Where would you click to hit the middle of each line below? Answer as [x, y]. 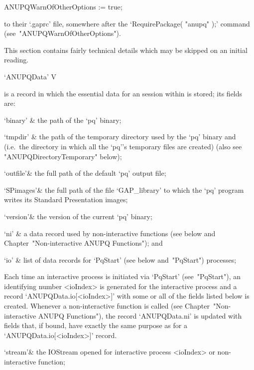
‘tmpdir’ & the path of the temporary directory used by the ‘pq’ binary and [120, 137]
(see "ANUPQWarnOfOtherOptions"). [63, 33]
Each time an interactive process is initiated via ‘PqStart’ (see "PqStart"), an [123, 276]
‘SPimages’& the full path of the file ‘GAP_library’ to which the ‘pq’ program [124, 189]
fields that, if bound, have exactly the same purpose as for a [96, 325]
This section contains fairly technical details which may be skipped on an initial [126, 50]
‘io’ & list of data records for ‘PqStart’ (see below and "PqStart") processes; [120, 259]
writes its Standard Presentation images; [66, 199]
